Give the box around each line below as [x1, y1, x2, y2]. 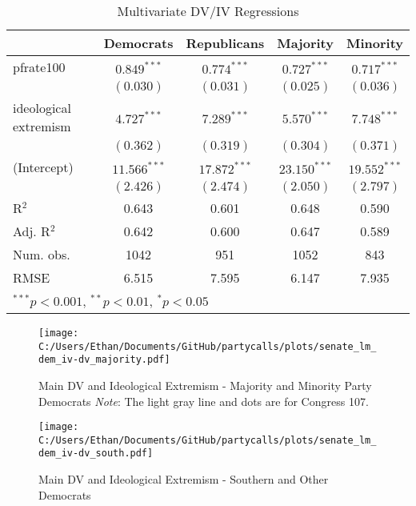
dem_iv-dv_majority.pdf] [38, 354, 170, 366]
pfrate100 [13, 58, 66, 76]
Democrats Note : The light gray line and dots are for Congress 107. [38, 392, 369, 409]
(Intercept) [13, 158, 74, 176]
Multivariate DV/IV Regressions [117, 2, 299, 20]
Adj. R [13, 222, 50, 240]
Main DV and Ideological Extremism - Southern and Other [38, 471, 329, 488]
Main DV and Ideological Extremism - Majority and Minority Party [38, 376, 372, 393]
